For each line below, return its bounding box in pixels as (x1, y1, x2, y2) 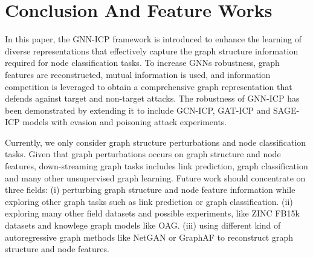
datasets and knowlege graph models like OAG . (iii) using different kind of (5, 219, 281, 232)
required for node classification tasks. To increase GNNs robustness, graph (5, 56, 280, 69)
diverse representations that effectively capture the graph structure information (5, 44, 298, 57)
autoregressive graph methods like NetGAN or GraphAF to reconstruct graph (5, 230, 294, 243)
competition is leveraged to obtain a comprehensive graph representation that (5, 80, 292, 93)
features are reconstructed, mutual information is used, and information (5, 68, 271, 80)
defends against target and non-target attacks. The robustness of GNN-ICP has (5, 92, 300, 105)
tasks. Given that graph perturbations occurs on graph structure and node (5, 148, 281, 160)
